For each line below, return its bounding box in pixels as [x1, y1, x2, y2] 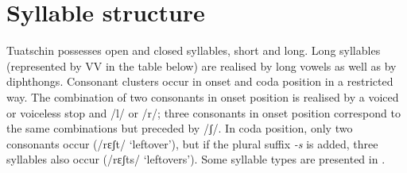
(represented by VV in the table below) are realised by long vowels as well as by [6, 57, 397, 74]
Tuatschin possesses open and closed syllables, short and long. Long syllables [6, 42, 381, 59]
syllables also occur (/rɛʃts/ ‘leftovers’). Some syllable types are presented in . [6, 151, 386, 167]
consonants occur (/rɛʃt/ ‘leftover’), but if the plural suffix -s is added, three [6, 135, 378, 152]
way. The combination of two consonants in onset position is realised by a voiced [6, 88, 399, 105]
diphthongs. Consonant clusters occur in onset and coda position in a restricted [6, 73, 393, 90]
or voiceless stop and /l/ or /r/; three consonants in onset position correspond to [6, 104, 401, 121]
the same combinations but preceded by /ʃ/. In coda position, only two [6, 120, 353, 136]
